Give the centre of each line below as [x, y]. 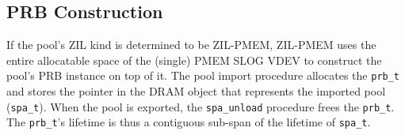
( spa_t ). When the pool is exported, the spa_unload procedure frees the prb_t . [201, 106]
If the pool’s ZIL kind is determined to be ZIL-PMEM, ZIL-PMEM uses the [191, 45]
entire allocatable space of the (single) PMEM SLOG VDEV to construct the [194, 60]
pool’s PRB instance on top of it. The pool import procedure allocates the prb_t [203, 75]
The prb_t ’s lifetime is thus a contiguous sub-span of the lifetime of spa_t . [189, 122]
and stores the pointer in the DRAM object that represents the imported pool [196, 91]
